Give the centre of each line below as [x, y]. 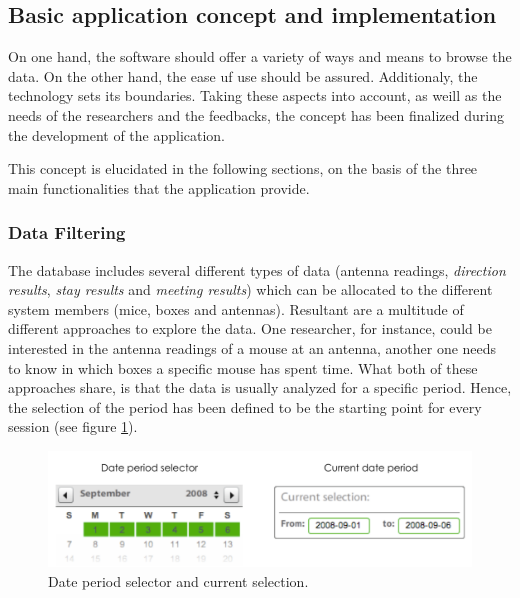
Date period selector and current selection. [178, 580]
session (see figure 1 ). [73, 426]
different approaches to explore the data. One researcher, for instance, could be [250, 328]
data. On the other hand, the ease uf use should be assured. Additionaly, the [243, 75]
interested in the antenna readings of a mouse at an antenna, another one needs [252, 347]
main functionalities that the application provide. [159, 187]
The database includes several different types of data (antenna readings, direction [257, 269]
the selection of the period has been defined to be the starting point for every [245, 406]
